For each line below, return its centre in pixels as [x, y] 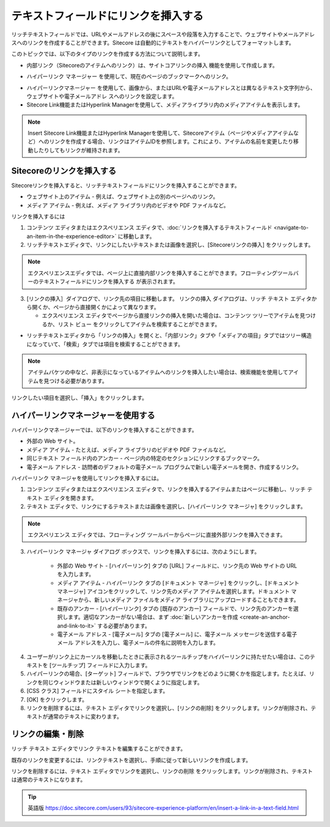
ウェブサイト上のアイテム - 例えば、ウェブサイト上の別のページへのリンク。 [123, 196]
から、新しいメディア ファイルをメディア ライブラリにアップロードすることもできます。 [189, 600]
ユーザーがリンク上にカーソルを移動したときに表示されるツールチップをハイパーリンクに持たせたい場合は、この [168, 657]
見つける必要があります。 [76, 381]
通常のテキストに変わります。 [85, 717]
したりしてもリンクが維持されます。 [78, 150]
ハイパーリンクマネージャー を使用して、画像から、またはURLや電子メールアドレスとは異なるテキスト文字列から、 [171, 88]
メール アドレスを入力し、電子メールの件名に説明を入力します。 [138, 643]
